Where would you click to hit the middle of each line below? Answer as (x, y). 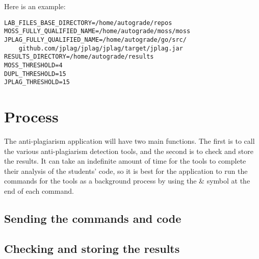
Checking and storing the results (92, 248)
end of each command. (39, 190)
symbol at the (228, 181)
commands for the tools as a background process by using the (100, 181)
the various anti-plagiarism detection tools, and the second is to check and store (129, 151)
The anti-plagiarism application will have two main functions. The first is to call (129, 140)
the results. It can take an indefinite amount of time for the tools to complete (125, 161)
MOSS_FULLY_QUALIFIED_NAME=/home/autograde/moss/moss (97, 31)
